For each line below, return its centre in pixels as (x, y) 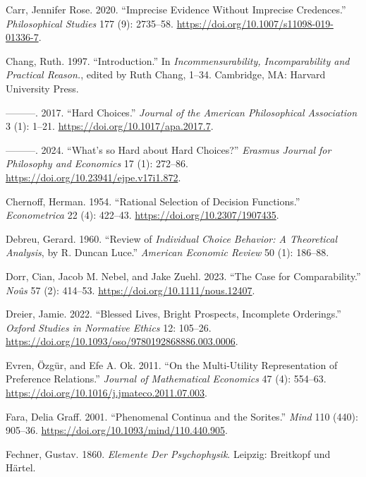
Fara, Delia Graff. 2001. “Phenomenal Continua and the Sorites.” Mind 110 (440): (182, 416)
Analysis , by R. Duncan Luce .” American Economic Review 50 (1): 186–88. (167, 252)
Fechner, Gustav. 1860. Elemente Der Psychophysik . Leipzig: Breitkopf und (168, 453)
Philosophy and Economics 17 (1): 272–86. (97, 163)
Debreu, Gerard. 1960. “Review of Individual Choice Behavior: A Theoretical (172, 238)
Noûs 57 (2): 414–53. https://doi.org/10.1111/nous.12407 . (130, 290)
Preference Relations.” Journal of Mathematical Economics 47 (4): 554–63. (166, 379)
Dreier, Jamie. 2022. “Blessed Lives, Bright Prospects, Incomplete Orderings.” (173, 314)
